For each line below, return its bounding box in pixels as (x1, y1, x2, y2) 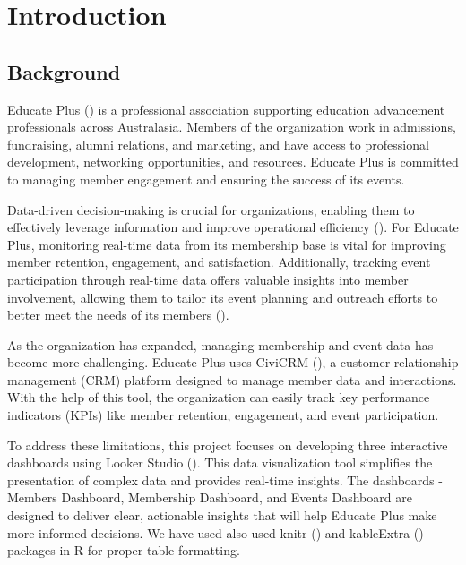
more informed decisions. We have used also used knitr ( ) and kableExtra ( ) (7, 523, 424, 542)
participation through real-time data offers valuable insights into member (7, 270, 409, 288)
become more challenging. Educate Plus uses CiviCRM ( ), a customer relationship (7, 353, 459, 372)
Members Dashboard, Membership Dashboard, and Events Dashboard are (7, 488, 412, 507)
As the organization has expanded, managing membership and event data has (7, 335, 434, 354)
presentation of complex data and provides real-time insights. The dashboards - (7, 470, 443, 489)
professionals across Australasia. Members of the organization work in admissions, (7, 117, 456, 136)
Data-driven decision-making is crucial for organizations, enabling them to (7, 200, 415, 218)
